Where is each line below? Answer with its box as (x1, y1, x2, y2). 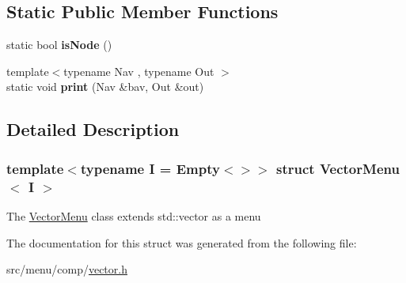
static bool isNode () (6, 36, 112, 53)
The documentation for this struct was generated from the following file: (6, 234, 357, 251)
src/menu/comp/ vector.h (6, 261, 127, 277)
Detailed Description (6, 117, 180, 141)
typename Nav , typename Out (63, 62, 214, 79)
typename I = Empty (80, 158, 220, 178)
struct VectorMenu (276, 158, 400, 178)
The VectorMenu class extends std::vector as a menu (6, 207, 261, 224)
